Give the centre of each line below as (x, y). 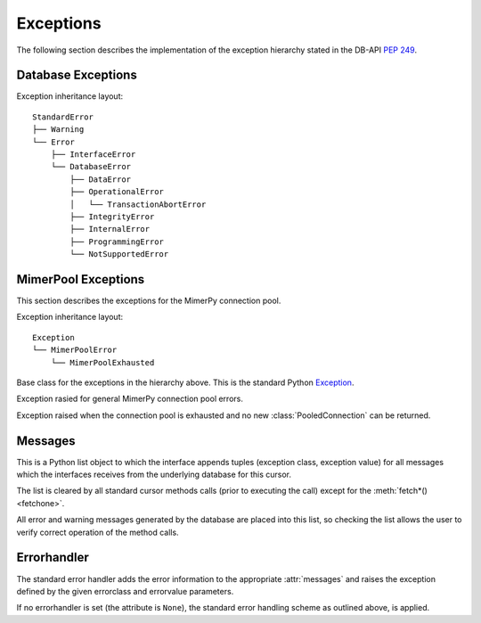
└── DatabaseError (91, 167)
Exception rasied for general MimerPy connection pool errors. (130, 399)
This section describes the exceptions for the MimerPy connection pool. (149, 301)
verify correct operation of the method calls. (98, 532)
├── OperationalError (117, 192)
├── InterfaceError (93, 155)
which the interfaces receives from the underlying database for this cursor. (154, 475)
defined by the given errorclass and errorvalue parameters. (125, 591)
